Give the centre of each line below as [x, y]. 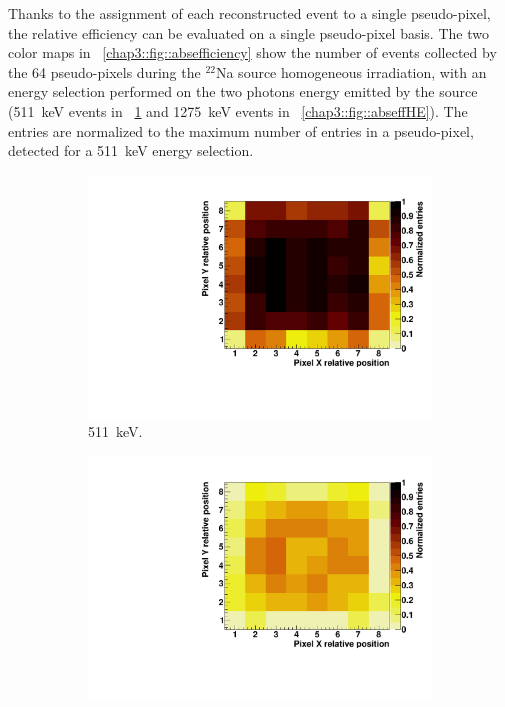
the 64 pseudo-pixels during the [104, 71]
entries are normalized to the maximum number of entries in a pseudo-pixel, [241, 130]
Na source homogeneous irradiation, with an [351, 71]
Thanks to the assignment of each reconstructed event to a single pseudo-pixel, [249, 13]
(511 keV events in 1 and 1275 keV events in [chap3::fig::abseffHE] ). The [238, 110]
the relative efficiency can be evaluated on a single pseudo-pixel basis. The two [248, 32]
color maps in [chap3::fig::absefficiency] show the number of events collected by [252, 52]
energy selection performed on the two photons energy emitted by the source [243, 91]
